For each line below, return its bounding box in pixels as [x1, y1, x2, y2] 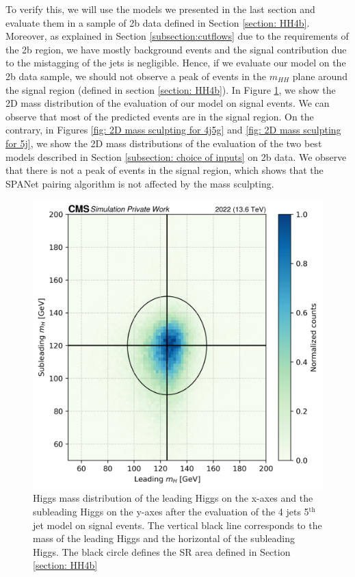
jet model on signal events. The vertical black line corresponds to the [33, 517, 322, 532]
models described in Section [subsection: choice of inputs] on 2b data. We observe [5, 149, 347, 164]
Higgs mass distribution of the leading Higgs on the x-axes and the [33, 491, 313, 505]
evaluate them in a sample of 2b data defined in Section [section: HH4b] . [5, 15, 310, 29]
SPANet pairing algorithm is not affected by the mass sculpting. [5, 176, 274, 190]
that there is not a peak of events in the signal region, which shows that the [5, 163, 324, 177]
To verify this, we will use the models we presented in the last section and [5, 2, 315, 16]
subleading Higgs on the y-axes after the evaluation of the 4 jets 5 [33, 504, 309, 519]
